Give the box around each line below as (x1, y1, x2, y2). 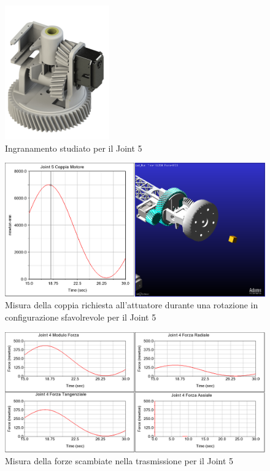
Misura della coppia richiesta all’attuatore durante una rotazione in (5, 298, 258, 311)
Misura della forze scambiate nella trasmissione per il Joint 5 (5, 454, 234, 467)
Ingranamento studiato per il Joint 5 (5, 141, 142, 154)
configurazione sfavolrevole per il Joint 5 (5, 311, 156, 323)
